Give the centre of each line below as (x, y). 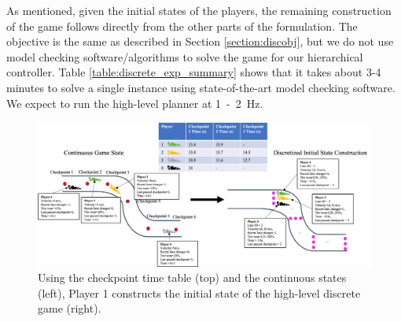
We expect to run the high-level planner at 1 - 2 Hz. (135, 103)
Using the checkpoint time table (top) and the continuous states (192, 278)
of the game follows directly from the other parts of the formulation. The (182, 26)
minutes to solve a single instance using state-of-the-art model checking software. (201, 87)
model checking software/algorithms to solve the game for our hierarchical (185, 56)
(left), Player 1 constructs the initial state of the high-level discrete (199, 292)
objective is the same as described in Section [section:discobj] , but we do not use (200, 41)
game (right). (70, 308)
